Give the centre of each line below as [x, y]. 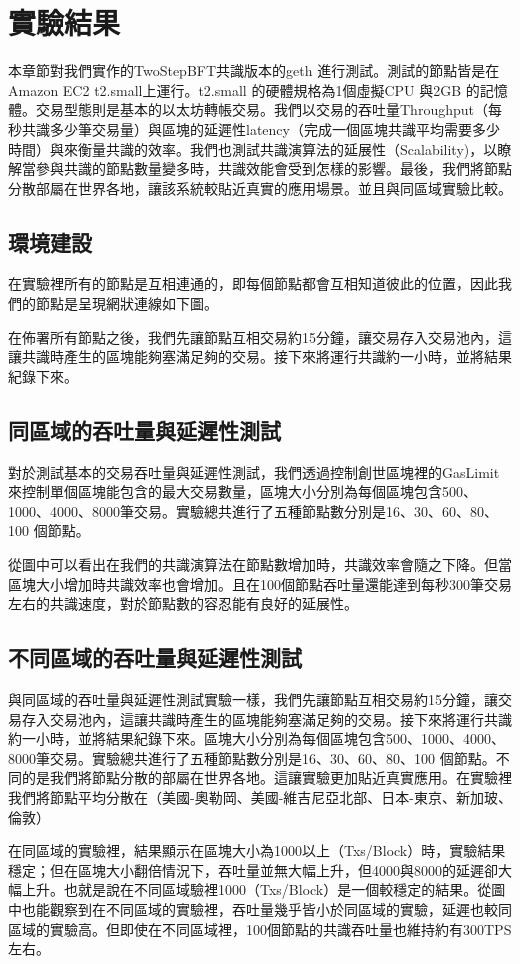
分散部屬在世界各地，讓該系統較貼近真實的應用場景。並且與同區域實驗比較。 [260, 187]
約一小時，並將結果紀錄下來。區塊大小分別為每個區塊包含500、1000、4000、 [256, 738]
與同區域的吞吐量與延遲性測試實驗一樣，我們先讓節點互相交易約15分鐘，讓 [253, 699]
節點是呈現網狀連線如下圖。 [126, 303]
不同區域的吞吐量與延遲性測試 [155, 657]
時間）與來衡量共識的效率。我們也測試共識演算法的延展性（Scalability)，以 [253, 148]
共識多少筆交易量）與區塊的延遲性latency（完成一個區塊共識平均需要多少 [260, 128]
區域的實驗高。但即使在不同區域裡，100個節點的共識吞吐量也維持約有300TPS [260, 928]
